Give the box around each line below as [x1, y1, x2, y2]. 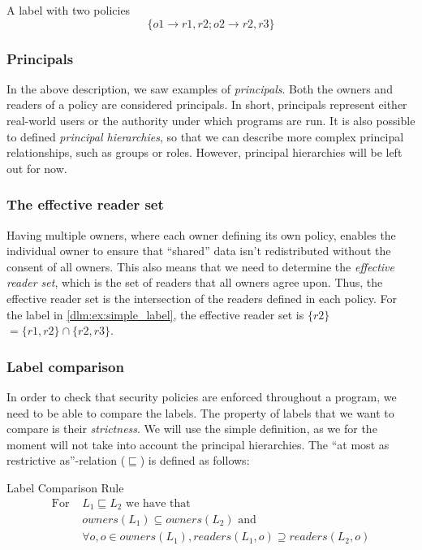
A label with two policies [6, 2, 131, 18]
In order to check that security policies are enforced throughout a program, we [6, 388, 397, 405]
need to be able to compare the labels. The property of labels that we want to [6, 404, 394, 421]
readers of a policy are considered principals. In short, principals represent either [6, 96, 407, 113]
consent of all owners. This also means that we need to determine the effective [6, 258, 394, 275]
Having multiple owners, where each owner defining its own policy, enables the [6, 226, 396, 243]
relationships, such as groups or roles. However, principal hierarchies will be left [6, 144, 403, 161]
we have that [126, 497, 191, 509]
